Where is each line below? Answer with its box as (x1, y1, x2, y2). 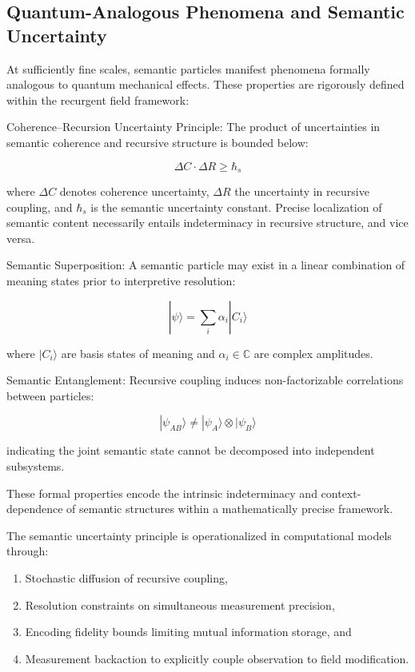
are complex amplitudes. (253, 344, 373, 361)
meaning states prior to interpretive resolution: (6, 272, 236, 288)
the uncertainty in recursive (234, 183, 369, 200)
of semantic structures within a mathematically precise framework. (66, 500, 393, 517)
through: (6, 543, 49, 559)
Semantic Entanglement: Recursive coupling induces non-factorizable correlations (6, 372, 404, 388)
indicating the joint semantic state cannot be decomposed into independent (6, 442, 375, 459)
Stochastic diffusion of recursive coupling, (25, 569, 228, 586)
